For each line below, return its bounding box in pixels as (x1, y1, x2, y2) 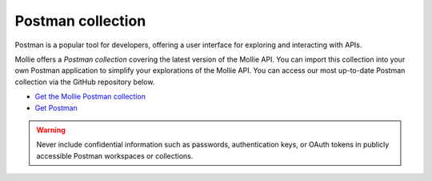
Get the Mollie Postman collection (34, 92, 146, 102)
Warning (36, 125, 66, 135)
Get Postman (34, 103, 78, 112)
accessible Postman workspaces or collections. (36, 151, 194, 160)
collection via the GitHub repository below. (14, 77, 155, 86)
